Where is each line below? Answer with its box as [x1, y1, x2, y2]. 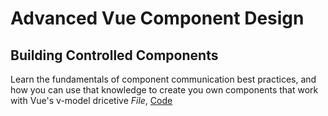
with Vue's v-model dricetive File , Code [10, 95, 173, 106]
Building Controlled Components [10, 47, 219, 64]
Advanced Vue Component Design [10, 7, 305, 30]
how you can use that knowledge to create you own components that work [10, 84, 319, 96]
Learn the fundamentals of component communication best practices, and [10, 73, 317, 85]
